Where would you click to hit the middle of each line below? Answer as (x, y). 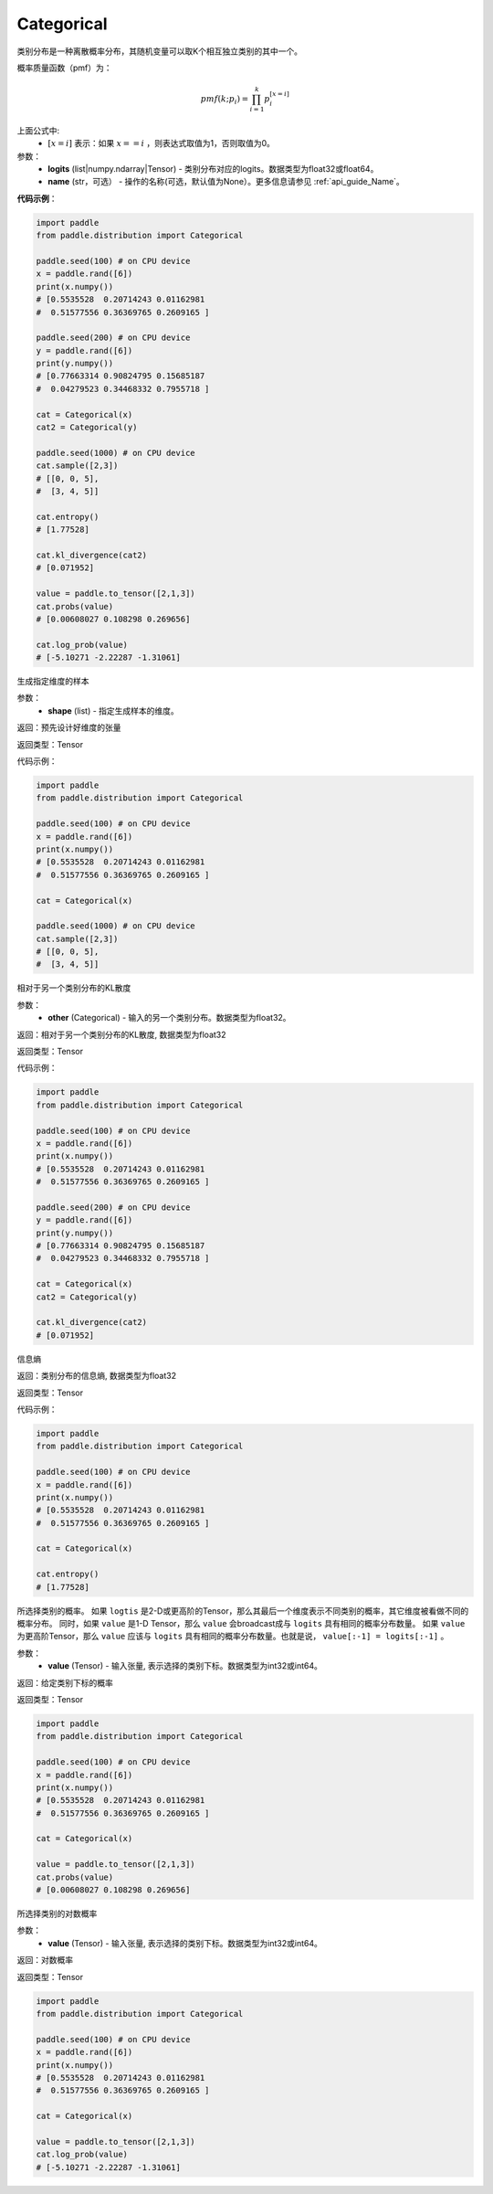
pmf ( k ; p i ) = (225, 100)
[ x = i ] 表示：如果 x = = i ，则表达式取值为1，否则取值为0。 (162, 143)
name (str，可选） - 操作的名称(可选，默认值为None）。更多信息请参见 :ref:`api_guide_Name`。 (226, 182)
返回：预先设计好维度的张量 (69, 727)
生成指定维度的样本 (53, 682)
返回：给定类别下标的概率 (65, 1682)
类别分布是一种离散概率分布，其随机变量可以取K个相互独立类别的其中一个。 (160, 51)
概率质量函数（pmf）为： (65, 68)
